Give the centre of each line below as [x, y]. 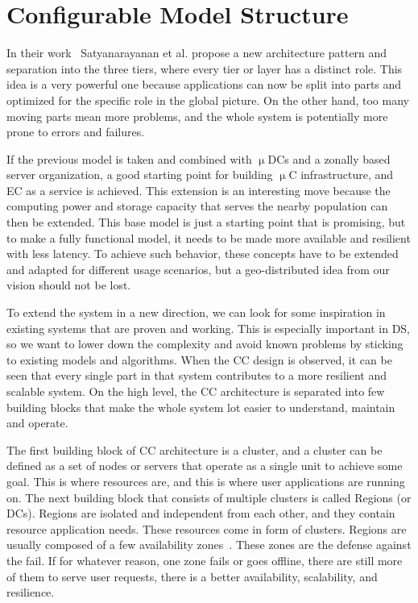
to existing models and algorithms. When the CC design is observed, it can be [199, 359]
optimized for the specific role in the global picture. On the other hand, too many [208, 100]
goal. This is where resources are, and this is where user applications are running [206, 481]
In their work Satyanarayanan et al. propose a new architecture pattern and [197, 53]
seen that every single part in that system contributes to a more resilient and [197, 375]
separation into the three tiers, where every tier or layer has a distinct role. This [205, 68]
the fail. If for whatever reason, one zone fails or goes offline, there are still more [205, 560]
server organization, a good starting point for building [140, 175]
